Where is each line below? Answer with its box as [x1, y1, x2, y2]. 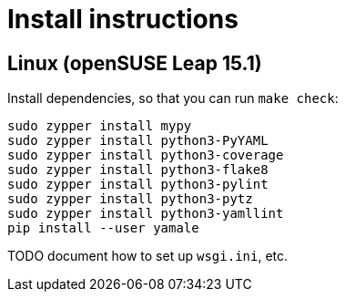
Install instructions [7, 4, 238, 35]
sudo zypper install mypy [7, 119, 192, 134]
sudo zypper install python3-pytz [7, 191, 253, 207]
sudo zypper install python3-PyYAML [7, 133, 269, 149]
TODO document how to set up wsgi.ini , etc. [7, 248, 289, 264]
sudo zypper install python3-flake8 [7, 162, 269, 178]
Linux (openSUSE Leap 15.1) [7, 51, 262, 75]
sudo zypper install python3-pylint [7, 177, 269, 192]
